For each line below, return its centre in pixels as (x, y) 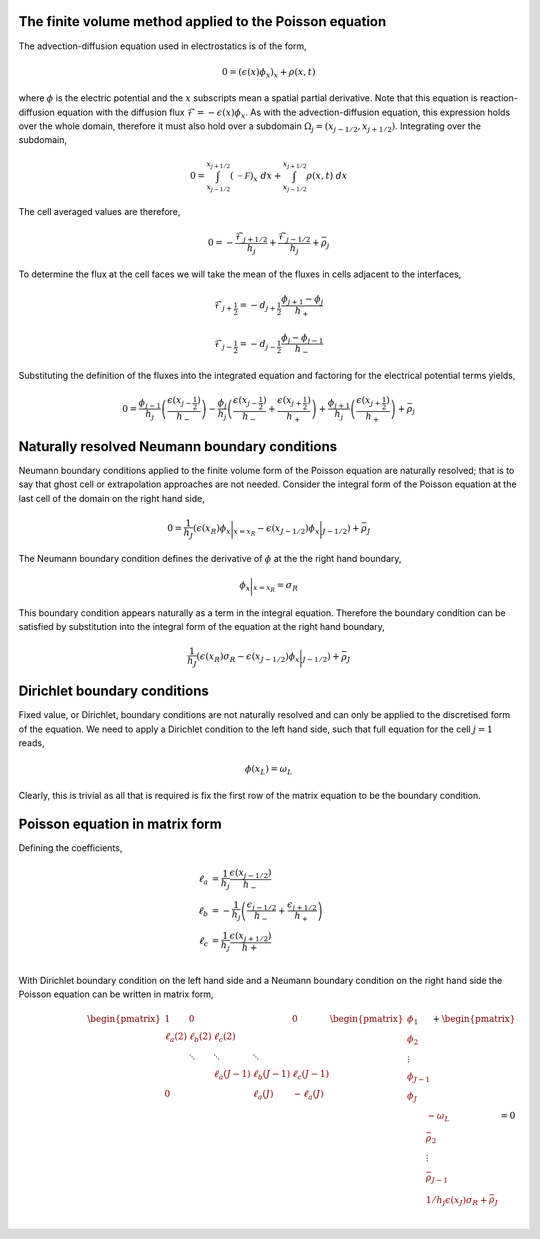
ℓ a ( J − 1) (232, 1075)
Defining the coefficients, (70, 847)
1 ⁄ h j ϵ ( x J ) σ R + (456, 1201)
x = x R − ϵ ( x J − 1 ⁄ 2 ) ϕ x (276, 530)
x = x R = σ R (276, 586)
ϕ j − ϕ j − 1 (302, 338)
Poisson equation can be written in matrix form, (116, 994)
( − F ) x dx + (256, 177)
